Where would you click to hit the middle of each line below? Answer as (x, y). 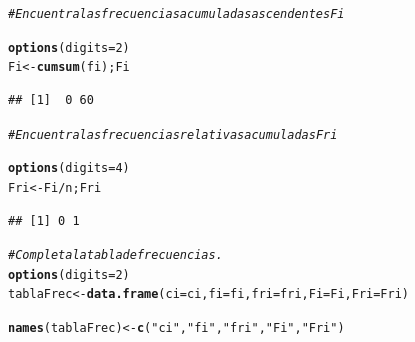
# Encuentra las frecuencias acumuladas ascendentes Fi (176, 14)
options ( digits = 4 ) (69, 168)
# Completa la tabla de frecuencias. (115, 255)
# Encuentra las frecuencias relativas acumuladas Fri (173, 134)
